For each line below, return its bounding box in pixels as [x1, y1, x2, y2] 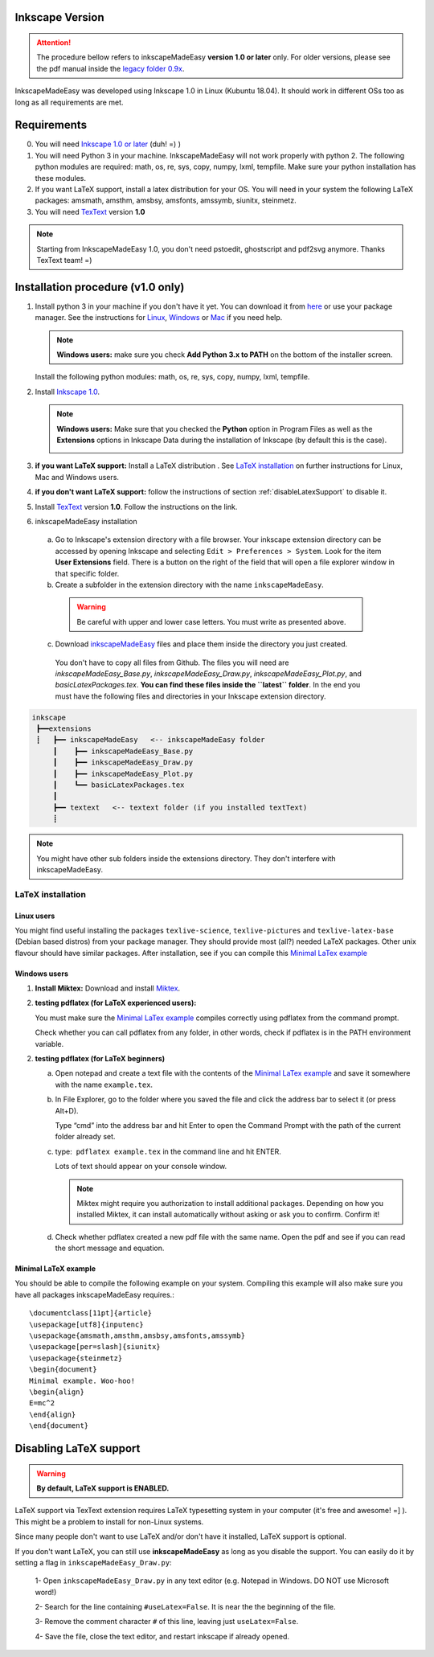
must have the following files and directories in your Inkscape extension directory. [55, 691, 326, 701]
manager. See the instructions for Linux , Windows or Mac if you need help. [35, 313, 283, 322]
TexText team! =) [36, 256, 92, 265]
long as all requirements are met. [14, 97, 124, 107]
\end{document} [29, 1421, 89, 1430]
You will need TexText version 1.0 [35, 207, 145, 216]
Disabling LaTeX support [14, 1442, 141, 1455]
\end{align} [29, 1409, 76, 1419]
